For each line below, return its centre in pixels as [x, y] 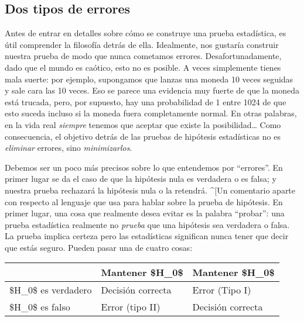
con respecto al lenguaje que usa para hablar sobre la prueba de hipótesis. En [144, 201]
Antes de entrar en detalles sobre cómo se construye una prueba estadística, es [146, 33]
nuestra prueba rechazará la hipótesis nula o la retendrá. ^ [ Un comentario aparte [150, 190]
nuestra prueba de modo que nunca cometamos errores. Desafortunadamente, [143, 56]
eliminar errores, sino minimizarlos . [69, 148]
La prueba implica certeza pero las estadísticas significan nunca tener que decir [147, 236]
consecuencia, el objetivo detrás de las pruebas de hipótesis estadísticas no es [143, 136]
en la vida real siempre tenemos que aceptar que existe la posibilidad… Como [143, 124]
